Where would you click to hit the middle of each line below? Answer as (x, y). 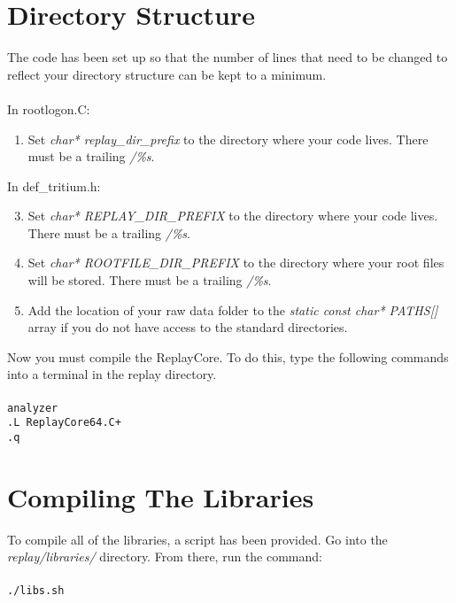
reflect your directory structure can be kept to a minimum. (167, 74)
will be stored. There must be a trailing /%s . (150, 280)
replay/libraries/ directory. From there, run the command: (165, 557)
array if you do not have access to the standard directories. (188, 327)
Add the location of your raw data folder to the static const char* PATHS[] (233, 309)
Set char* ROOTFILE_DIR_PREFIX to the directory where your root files (236, 263)
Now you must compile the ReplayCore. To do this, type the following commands (228, 356)
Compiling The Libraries (161, 496)
